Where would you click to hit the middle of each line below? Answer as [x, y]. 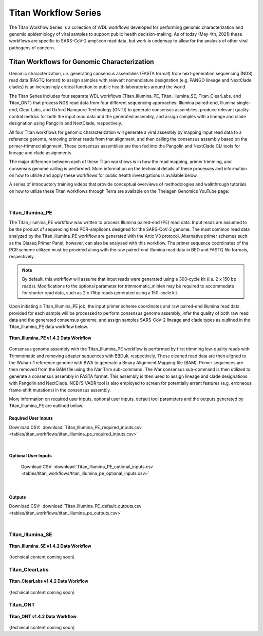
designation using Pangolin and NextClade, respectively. [66, 123]
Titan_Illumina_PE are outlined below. [46, 406]
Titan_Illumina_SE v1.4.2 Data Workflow [50, 546]
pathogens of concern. [32, 48]
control [16, 116]
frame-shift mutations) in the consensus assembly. [60, 390]
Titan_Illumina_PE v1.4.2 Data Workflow [50, 338]
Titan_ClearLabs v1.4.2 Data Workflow [49, 581]
